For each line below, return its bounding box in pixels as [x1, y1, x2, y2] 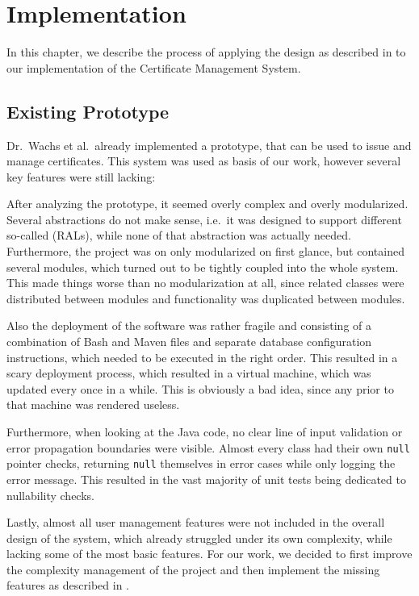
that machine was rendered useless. [6, 396, 180, 413]
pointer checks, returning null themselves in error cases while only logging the [6, 455, 396, 472]
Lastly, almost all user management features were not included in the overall [6, 514, 385, 531]
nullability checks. [6, 486, 94, 503]
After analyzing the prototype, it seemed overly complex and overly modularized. [6, 195, 409, 212]
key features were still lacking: [6, 168, 156, 185]
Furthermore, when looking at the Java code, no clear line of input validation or [6, 423, 403, 440]
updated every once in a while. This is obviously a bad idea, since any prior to [6, 380, 394, 397]
